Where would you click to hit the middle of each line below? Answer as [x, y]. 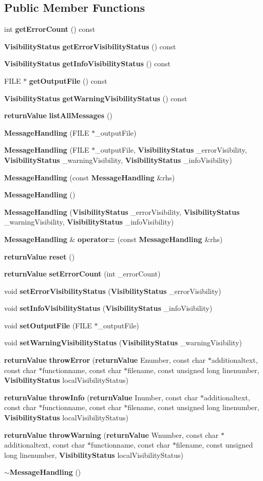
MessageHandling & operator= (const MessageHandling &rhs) [114, 239]
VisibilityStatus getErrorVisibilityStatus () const [90, 46]
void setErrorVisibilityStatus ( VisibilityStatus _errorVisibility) [113, 291]
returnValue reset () [40, 256]
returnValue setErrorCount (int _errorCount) [82, 274]
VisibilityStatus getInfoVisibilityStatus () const [87, 63]
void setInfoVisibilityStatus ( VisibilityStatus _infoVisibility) [108, 308]
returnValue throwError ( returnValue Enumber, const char [105, 360]
